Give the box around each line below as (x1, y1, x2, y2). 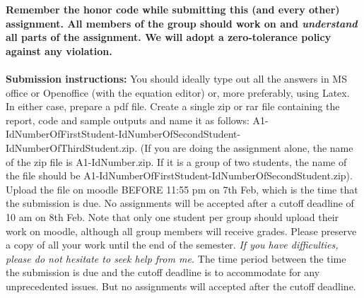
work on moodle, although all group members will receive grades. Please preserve (6, 223, 357, 238)
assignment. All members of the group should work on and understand (6, 16, 358, 30)
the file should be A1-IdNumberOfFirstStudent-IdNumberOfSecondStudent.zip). (6, 168, 353, 183)
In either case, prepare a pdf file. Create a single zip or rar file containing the (6, 99, 340, 114)
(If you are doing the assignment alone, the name (140, 140, 353, 155)
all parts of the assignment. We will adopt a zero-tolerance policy (6, 30, 331, 44)
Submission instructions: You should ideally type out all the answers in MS (6, 71, 347, 85)
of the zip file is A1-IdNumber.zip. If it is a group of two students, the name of (6, 154, 347, 169)
